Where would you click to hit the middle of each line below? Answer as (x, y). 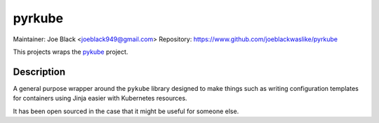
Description (39, 72)
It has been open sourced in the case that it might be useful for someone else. (126, 111)
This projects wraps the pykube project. (71, 52)
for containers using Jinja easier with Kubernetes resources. (100, 99)
